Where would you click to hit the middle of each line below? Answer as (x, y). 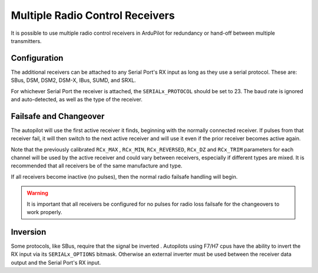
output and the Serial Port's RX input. (56, 262)
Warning (37, 193)
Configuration (37, 58)
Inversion (29, 232)
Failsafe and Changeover (58, 116)
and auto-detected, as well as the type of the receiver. (77, 100)
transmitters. (26, 41)
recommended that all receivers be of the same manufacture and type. (97, 166)
